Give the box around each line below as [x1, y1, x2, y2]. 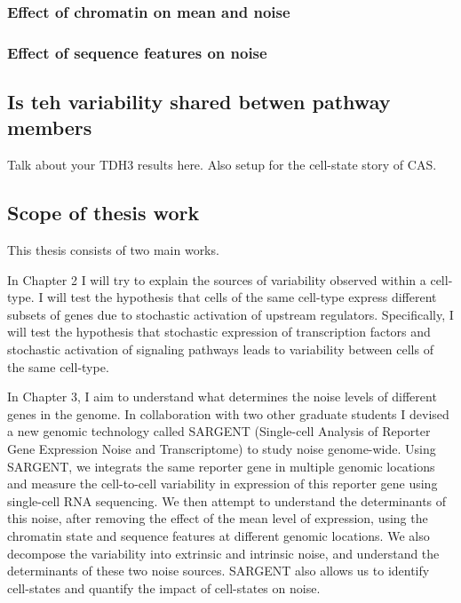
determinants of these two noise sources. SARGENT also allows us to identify [7, 561, 430, 580]
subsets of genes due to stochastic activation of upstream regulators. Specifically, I [7, 305, 454, 323]
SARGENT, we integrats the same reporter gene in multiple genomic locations [7, 456, 435, 475]
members [7, 114, 92, 141]
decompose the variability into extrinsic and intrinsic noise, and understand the [7, 543, 440, 562]
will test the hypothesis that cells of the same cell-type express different [47, 288, 437, 306]
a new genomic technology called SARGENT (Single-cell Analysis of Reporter [7, 422, 431, 440]
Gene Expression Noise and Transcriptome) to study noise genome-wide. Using [7, 440, 436, 458]
